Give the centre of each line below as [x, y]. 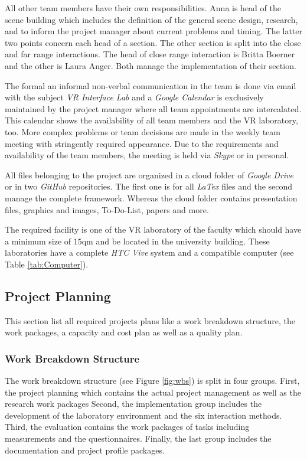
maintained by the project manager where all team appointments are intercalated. [153, 108]
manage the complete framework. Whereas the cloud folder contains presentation [151, 198]
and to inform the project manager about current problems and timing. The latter [153, 31]
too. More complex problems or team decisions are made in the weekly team [143, 131]
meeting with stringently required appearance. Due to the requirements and [142, 143]
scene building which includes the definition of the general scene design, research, [151, 19]
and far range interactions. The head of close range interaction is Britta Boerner [150, 54]
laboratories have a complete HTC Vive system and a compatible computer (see [149, 252]
